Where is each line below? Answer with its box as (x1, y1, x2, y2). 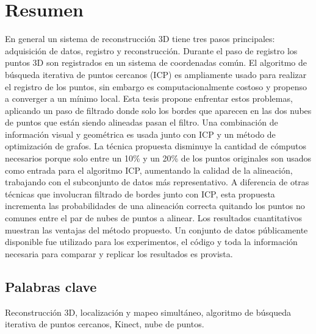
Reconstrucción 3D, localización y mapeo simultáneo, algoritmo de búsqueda (5, 305, 291, 318)
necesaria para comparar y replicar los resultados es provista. (5, 247, 233, 260)
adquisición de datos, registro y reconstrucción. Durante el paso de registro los (5, 44, 298, 57)
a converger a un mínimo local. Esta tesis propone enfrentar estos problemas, (5, 92, 293, 105)
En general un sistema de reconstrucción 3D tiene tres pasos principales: (5, 32, 275, 45)
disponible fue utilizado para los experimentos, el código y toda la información (5, 235, 298, 248)
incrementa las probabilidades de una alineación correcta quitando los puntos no (5, 199, 305, 212)
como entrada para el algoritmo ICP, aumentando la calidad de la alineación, (5, 163, 293, 176)
